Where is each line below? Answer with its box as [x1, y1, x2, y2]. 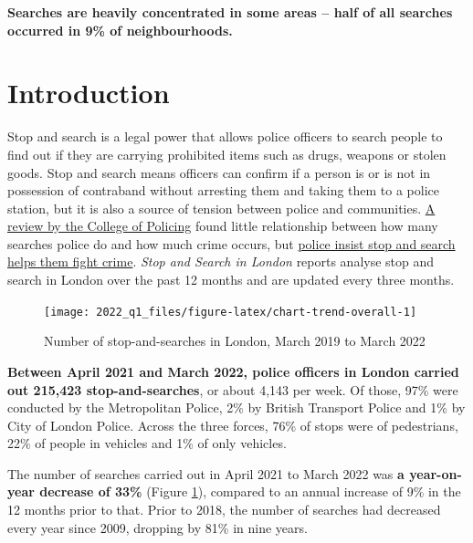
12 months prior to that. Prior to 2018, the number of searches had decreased [7, 500, 441, 519]
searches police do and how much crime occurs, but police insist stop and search [7, 234, 456, 253]
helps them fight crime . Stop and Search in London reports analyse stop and [7, 252, 435, 271]
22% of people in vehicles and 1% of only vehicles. [7, 433, 287, 453]
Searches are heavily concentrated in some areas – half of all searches [7, 3, 453, 21]
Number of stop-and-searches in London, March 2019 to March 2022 [44, 331, 426, 350]
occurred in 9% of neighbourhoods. [7, 20, 233, 39]
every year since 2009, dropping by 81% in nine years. [7, 517, 308, 537]
